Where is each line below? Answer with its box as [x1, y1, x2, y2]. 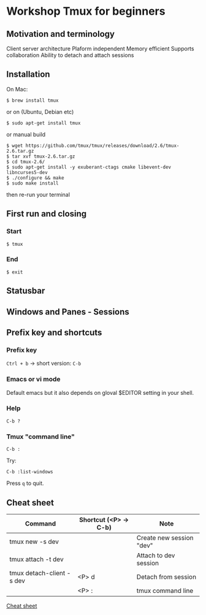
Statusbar [6, 286, 45, 296]
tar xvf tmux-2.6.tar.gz [12, 153, 75, 159]
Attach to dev [136, 551, 175, 559]
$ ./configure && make [6, 175, 64, 181]
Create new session [136, 533, 194, 542]
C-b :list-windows [6, 469, 53, 475]
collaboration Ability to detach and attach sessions [6, 52, 134, 59]
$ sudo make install [6, 180, 59, 186]
